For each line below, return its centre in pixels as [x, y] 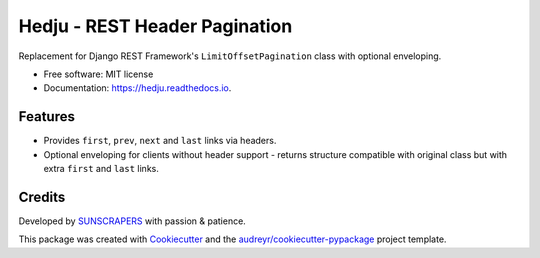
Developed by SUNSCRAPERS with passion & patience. [132, 221]
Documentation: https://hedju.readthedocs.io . [137, 88]
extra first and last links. [101, 169]
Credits [42, 196]
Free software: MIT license [98, 74]
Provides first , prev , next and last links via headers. [160, 141]
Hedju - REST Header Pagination [155, 26]
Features [46, 116]
